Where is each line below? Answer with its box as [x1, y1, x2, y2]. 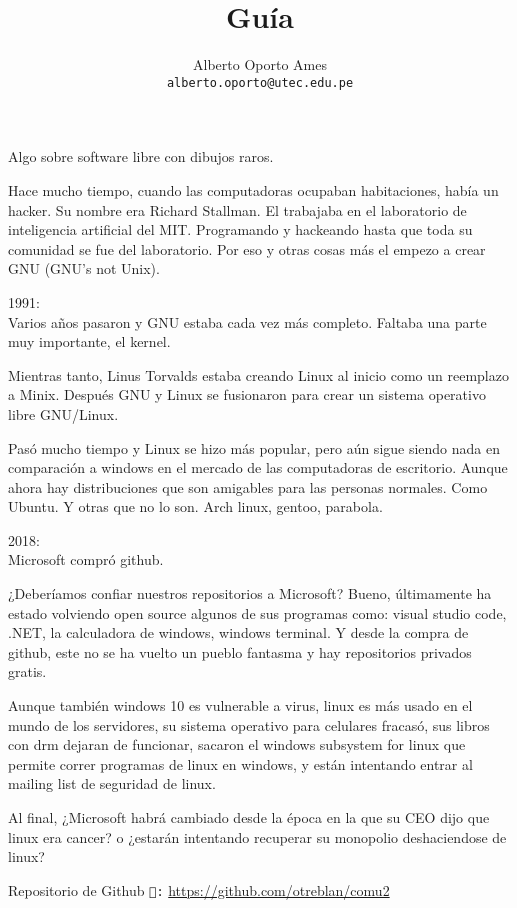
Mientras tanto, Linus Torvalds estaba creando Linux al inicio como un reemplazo [8, 364, 509, 385]
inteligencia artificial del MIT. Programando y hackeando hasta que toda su [8, 219, 473, 240]
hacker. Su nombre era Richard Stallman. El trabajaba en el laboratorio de [8, 199, 467, 220]
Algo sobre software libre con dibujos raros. [8, 146, 274, 167]
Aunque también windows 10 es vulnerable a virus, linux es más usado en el [8, 695, 473, 716]
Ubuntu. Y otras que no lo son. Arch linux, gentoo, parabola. [8, 496, 383, 517]
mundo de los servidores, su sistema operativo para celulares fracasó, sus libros [8, 714, 490, 735]
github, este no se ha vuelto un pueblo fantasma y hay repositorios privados [8, 641, 472, 662]
